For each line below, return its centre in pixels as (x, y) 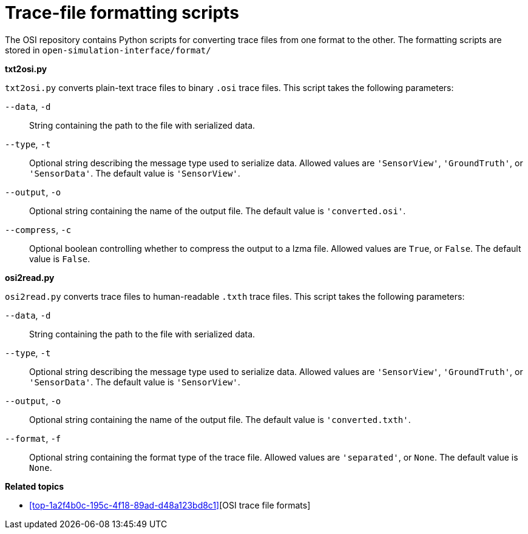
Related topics (35, 486)
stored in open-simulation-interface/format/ (108, 50)
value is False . (60, 259)
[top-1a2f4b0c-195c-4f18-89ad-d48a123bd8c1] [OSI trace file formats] (170, 505)
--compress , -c (38, 229)
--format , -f (33, 438)
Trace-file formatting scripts (122, 13)
